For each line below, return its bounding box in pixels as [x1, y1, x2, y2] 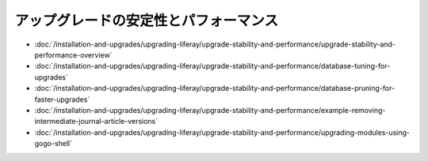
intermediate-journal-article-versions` [34, 117, 159, 126]
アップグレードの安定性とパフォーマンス [14, 12, 279, 29]
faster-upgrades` [34, 95, 90, 104]
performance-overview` [34, 50, 113, 59]
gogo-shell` [34, 139, 73, 148]
